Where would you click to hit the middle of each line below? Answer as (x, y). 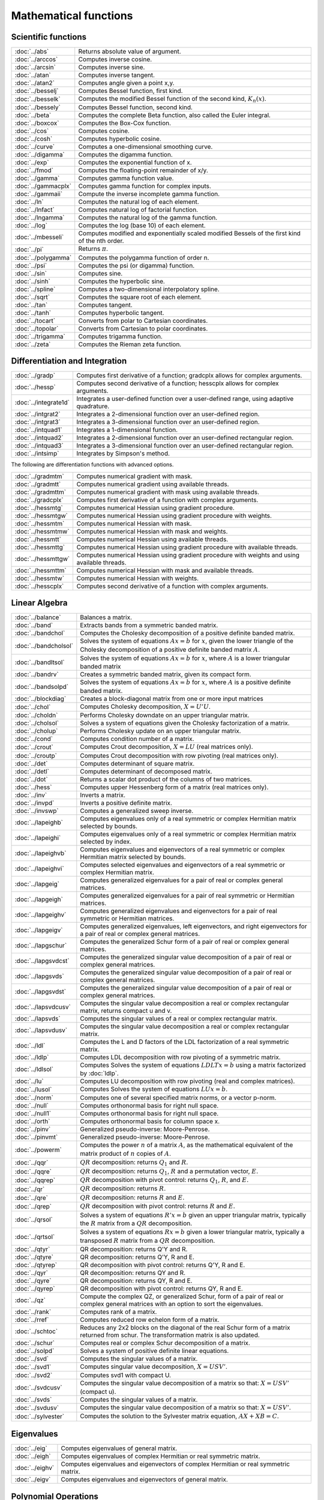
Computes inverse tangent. (117, 75)
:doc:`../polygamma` (43, 257)
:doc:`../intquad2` (39, 438)
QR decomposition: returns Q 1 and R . (134, 1163)
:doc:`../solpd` (34, 1351)
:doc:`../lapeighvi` (39, 868)
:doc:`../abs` (32, 52)
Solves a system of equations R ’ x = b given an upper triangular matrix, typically (193, 1215)
